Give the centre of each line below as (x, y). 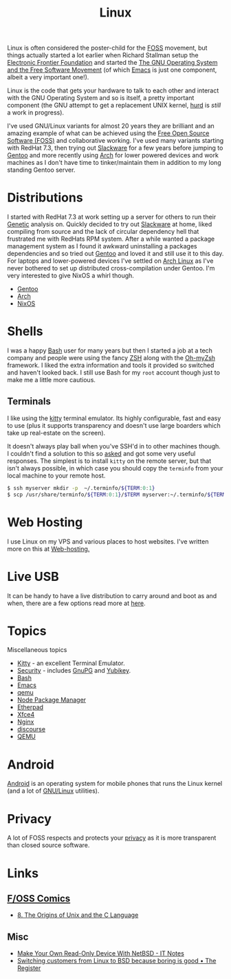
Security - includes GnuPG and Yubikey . (74, 671)
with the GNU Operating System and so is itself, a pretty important (101, 98)
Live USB (33, 576)
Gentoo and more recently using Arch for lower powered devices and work (113, 155)
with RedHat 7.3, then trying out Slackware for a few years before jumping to (115, 148)
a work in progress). (35, 112)
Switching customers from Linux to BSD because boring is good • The (117, 961)
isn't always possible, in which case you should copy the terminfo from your (115, 468)
